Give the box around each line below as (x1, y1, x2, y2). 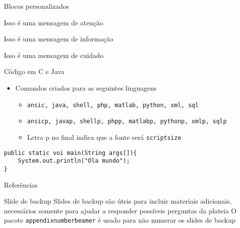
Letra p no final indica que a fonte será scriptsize (27, 132, 181, 142)
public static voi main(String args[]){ (4, 149, 137, 156)
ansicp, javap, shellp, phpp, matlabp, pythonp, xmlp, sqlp (27, 118, 227, 125)
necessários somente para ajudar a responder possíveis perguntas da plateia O (4, 205, 237, 215)
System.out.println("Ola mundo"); (18, 157, 130, 165)
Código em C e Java (4, 66, 65, 76)
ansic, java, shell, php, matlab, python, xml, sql (27, 101, 199, 109)
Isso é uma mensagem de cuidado (4, 50, 104, 60)
